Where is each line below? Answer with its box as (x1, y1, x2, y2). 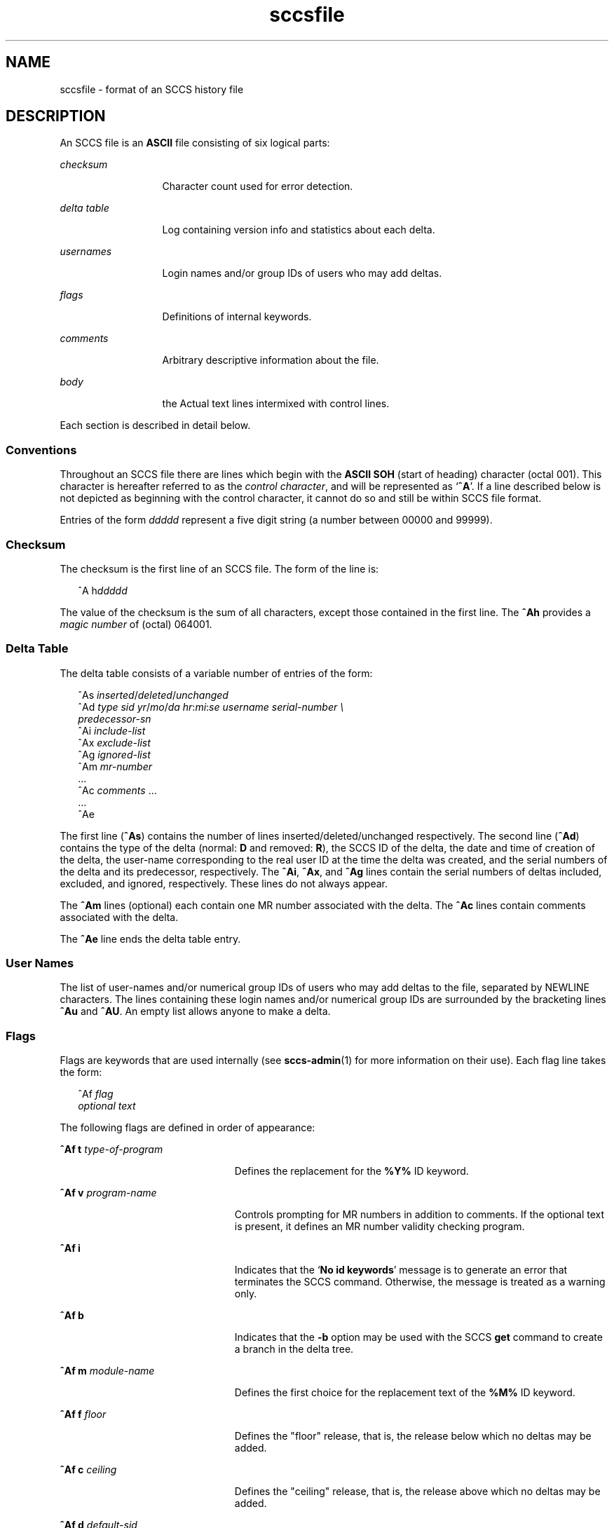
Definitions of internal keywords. (162, 311, 312, 323)
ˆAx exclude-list (78, 736, 151, 749)
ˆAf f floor (60, 1408, 107, 1421)
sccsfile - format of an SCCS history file (60, 83, 244, 95)
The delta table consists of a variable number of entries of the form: (60, 667, 373, 679)
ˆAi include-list (78, 724, 146, 737)
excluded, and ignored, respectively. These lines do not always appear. (60, 877, 388, 889)
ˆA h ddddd (78, 584, 128, 596)
